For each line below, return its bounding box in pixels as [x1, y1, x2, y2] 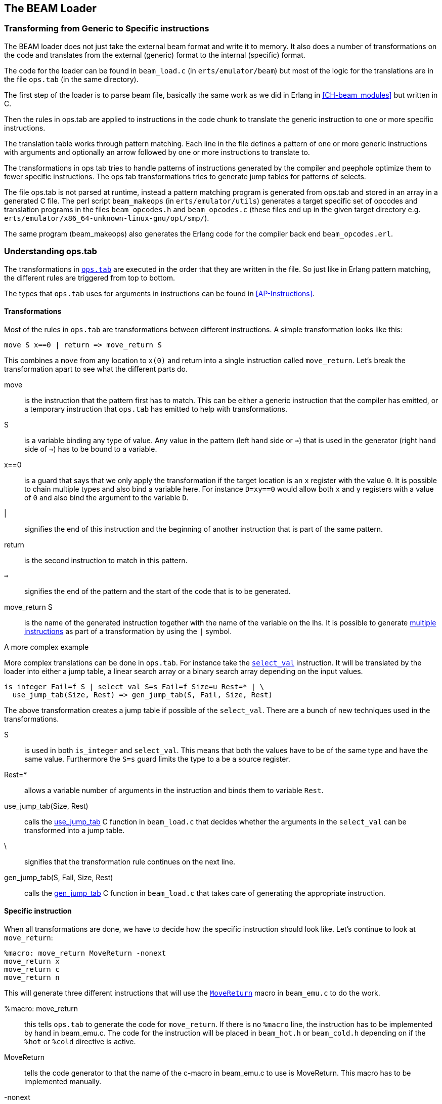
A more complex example [4, 642, 89, 651]
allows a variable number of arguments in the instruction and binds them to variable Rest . [24, 785, 324, 795]
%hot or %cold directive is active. [24, 1037, 136, 1046]
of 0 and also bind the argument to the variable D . [24, 493, 189, 502]
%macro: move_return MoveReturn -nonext [4, 949, 166, 957]
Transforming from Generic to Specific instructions [4, 23, 209, 34]
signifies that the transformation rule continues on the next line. [24, 857, 236, 866]
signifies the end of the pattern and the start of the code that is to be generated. [24, 586, 291, 596]
